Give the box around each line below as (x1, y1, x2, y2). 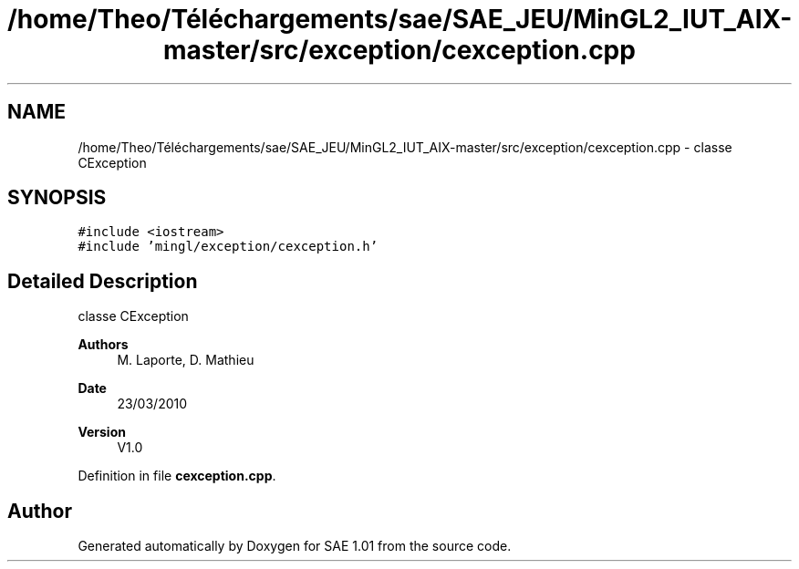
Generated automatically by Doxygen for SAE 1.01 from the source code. (78, 538, 512, 554)
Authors (78, 336, 129, 353)
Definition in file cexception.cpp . (78, 468, 276, 484)
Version (78, 424, 126, 440)
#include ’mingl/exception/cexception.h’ (78, 239, 379, 254)
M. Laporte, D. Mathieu (117, 352, 254, 368)
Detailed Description (7, 269, 198, 293)
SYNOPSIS (7, 186, 107, 210)
